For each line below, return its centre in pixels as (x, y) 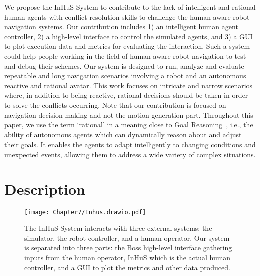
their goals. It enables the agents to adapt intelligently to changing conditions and (130, 144)
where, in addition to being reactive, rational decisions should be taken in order (126, 95)
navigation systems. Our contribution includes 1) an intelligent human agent (121, 26)
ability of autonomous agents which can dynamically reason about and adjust (123, 134)
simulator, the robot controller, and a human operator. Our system (127, 238)
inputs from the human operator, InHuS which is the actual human (127, 258)
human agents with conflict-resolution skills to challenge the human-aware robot (127, 16)
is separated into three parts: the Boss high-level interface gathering (128, 248)
